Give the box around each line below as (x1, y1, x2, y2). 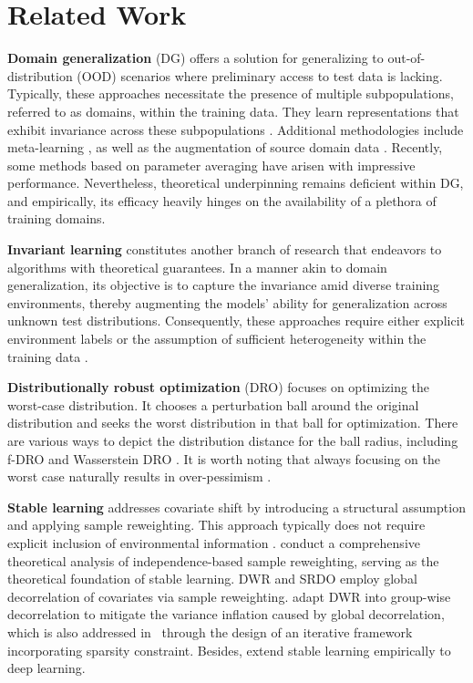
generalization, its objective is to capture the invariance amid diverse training (7, 275, 440, 295)
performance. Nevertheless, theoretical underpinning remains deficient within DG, (7, 173, 464, 192)
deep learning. (7, 658, 86, 678)
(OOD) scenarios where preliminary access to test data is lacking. (77, 66, 443, 85)
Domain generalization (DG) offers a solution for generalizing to (7, 48, 384, 67)
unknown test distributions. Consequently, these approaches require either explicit (7, 311, 465, 330)
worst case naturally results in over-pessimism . (7, 467, 272, 486)
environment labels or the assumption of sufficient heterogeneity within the (7, 329, 427, 348)
